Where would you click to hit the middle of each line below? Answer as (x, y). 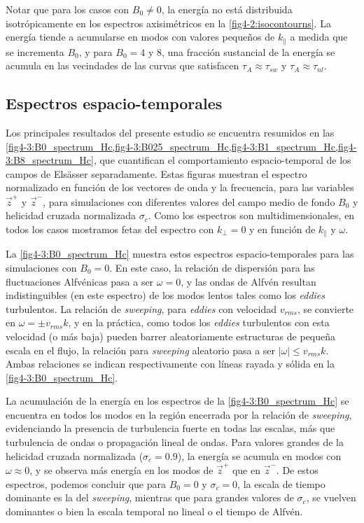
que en (246, 469)
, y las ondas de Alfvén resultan (248, 281)
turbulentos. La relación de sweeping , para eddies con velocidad (141, 308)
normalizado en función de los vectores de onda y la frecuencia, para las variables (180, 187)
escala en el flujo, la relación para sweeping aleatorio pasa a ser (141, 350)
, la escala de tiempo (281, 483)
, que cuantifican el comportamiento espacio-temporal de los (222, 160)
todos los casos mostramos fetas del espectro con (110, 229)
